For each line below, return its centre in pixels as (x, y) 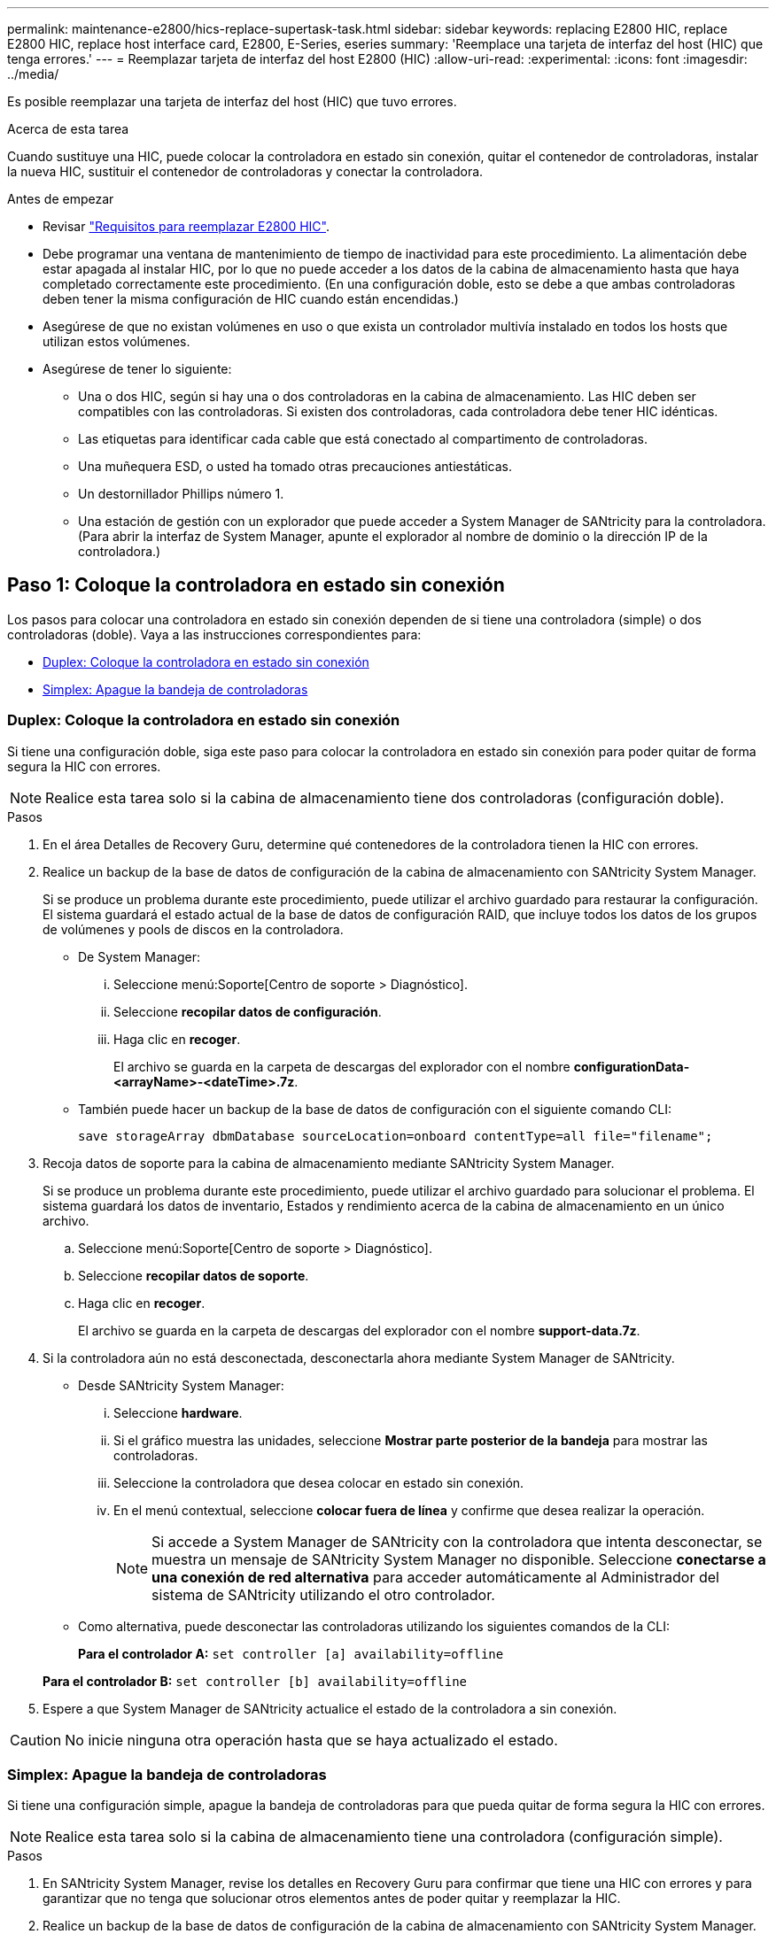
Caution (36, 1740)
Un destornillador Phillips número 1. (181, 494)
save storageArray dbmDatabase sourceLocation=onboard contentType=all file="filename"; (396, 1136)
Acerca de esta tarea (68, 129)
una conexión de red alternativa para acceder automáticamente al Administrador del (435, 1577)
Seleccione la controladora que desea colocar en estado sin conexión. (319, 1482)
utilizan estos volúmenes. (116, 341)
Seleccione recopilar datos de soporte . (194, 1275)
